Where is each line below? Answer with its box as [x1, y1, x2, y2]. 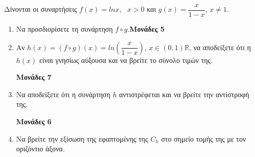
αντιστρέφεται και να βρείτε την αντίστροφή [119, 88, 249, 99]
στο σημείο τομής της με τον [161, 133, 246, 144]
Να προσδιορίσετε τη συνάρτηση [16, 24, 113, 34]
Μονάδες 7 [16, 72, 52, 82]
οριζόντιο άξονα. [16, 143, 65, 154]
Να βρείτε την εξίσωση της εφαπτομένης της [16, 133, 148, 144]
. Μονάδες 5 [127, 24, 165, 34]
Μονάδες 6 [16, 116, 52, 127]
